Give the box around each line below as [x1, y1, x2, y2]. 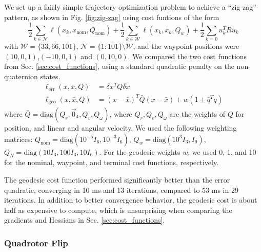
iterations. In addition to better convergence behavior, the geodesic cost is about [4, 194, 257, 205]
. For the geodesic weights [99, 146, 180, 157]
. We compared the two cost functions [128, 50, 247, 61]
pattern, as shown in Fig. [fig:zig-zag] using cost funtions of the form [4, 11, 219, 22]
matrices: [4, 133, 33, 144]
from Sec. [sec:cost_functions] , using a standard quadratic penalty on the [4, 61, 234, 71]
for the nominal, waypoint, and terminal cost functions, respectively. [4, 157, 219, 168]
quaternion [4, 70, 38, 81]
